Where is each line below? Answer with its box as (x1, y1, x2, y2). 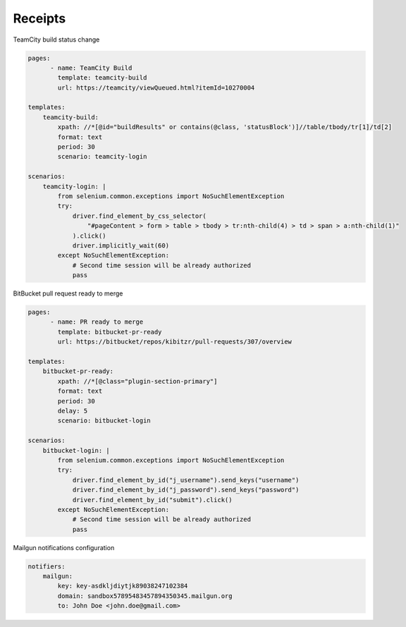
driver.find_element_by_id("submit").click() (72, 496, 233, 504)
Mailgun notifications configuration (13, 543, 115, 552)
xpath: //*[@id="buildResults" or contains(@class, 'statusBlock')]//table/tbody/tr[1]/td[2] (57, 123, 393, 131)
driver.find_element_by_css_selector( (72, 212, 207, 220)
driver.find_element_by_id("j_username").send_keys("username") (72, 476, 300, 484)
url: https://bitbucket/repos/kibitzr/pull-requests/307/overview (57, 338, 293, 346)
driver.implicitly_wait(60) (72, 241, 169, 250)
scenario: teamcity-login (57, 152, 147, 161)
